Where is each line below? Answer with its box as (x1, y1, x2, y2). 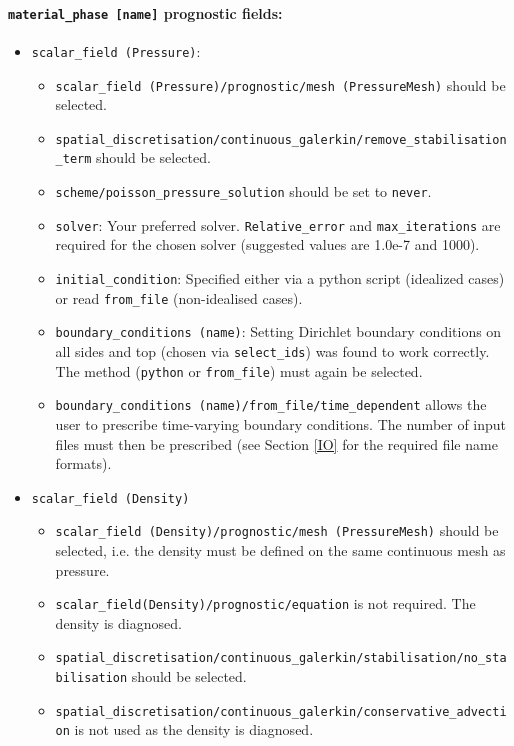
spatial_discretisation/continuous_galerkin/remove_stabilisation (55, 132, 507, 147)
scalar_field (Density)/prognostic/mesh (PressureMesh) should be (55, 520, 499, 541)
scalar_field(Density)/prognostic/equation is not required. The (55, 593, 476, 614)
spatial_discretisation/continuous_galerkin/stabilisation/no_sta (55, 651, 507, 666)
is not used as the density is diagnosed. (74, 719, 314, 740)
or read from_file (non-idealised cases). (55, 287, 303, 308)
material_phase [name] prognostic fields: (8, 2, 283, 23)
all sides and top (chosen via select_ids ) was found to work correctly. (55, 340, 490, 361)
